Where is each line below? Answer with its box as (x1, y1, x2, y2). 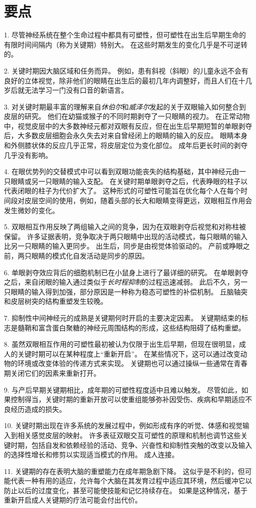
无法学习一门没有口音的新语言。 (24, 85, 128, 95)
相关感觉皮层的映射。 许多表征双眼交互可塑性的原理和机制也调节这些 (17, 430, 241, 440)
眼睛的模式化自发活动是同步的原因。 (31, 251, 149, 260)
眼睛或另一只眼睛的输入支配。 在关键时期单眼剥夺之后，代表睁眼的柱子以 (10, 176, 248, 186)
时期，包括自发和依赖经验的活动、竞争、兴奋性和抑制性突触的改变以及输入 (10, 439, 252, 450)
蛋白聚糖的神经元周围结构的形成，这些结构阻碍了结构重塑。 (52, 322, 245, 332)
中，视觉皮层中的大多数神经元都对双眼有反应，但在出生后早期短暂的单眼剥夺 (4, 120, 252, 131)
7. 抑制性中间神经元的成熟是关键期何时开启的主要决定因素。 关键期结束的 (4, 312, 242, 323)
